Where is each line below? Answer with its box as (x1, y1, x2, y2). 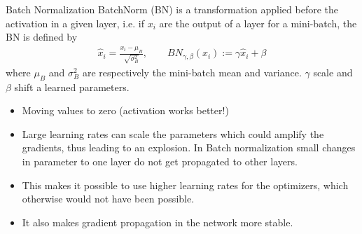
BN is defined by (6, 29, 78, 44)
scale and (313, 64, 353, 79)
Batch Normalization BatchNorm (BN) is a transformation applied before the (6, 2, 338, 16)
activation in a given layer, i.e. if (6, 15, 144, 30)
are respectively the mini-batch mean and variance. (82, 64, 302, 79)
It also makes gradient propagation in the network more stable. (22, 214, 293, 229)
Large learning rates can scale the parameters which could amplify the (22, 126, 324, 141)
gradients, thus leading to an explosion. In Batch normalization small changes (22, 140, 356, 155)
